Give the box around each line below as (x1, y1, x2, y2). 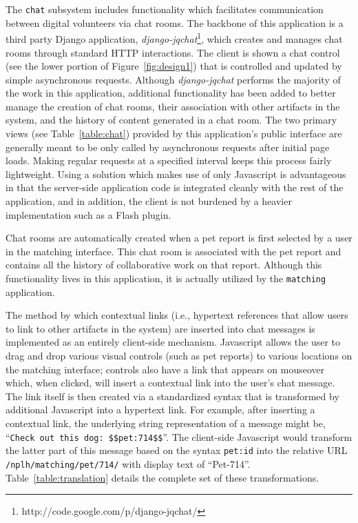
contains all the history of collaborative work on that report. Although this (6, 257, 322, 272)
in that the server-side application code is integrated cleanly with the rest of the (6, 180, 344, 195)
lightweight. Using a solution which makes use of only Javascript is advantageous (6, 166, 346, 181)
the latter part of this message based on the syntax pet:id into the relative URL (6, 443, 348, 457)
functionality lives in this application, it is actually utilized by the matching (6, 271, 326, 285)
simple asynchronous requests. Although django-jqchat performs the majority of (6, 72, 341, 86)
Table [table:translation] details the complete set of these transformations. (6, 470, 319, 484)
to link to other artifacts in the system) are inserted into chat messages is (6, 321, 315, 335)
